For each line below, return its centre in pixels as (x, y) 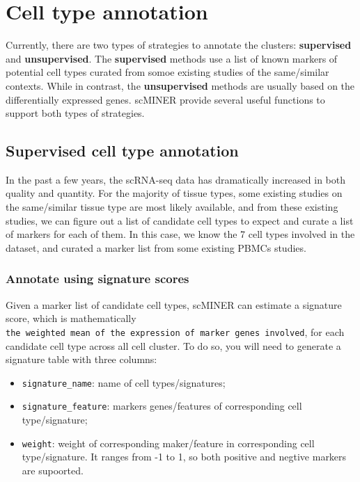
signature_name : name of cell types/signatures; (124, 382)
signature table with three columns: (81, 359)
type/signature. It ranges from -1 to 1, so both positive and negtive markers (184, 457)
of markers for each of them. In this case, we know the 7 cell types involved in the (180, 234)
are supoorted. (53, 470)
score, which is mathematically (71, 318)
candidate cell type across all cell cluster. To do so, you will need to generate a (173, 345)
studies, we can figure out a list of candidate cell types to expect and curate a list (180, 220)
